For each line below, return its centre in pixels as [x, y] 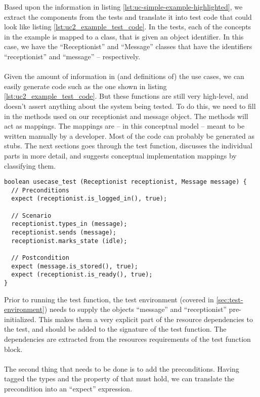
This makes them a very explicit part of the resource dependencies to [146, 319]
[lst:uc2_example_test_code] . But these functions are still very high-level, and [126, 96]
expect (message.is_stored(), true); [75, 266]
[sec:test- [230, 299]
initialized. [20, 319]
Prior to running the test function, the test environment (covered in [109, 299]
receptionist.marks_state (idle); [69, 241]
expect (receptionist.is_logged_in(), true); [89, 199]
